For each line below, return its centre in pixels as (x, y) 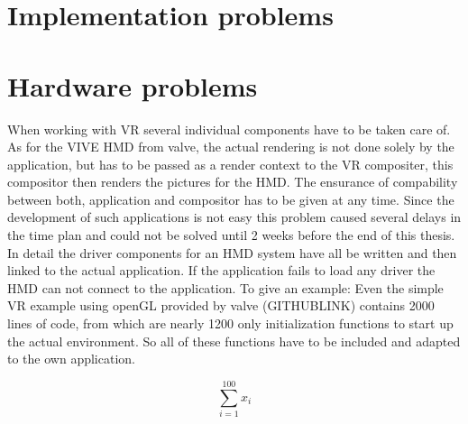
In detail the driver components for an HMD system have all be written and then (232, 252)
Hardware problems (133, 85)
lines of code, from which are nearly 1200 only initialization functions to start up (230, 323)
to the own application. (71, 359)
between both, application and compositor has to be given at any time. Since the (231, 199)
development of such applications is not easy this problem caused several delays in (234, 217)
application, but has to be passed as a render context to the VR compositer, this (230, 164)
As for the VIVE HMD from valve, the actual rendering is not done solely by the (231, 147)
